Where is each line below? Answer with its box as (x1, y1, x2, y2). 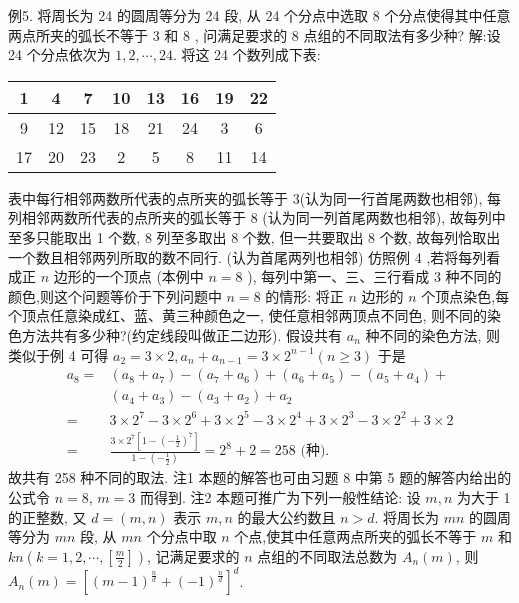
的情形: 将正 (265, 285, 344, 306)
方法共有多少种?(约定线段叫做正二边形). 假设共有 (21, 324, 343, 345)
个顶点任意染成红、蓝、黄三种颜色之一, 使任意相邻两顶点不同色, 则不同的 (8, 305, 488, 326)
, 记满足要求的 (146, 545, 240, 566)
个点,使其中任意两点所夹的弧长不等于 (234, 526, 477, 547)
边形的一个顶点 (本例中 (53, 266, 204, 287)
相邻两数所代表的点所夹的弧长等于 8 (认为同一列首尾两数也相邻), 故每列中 (21, 207, 506, 228)
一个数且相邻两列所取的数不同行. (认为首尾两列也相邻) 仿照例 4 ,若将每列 (8, 246, 487, 267)
